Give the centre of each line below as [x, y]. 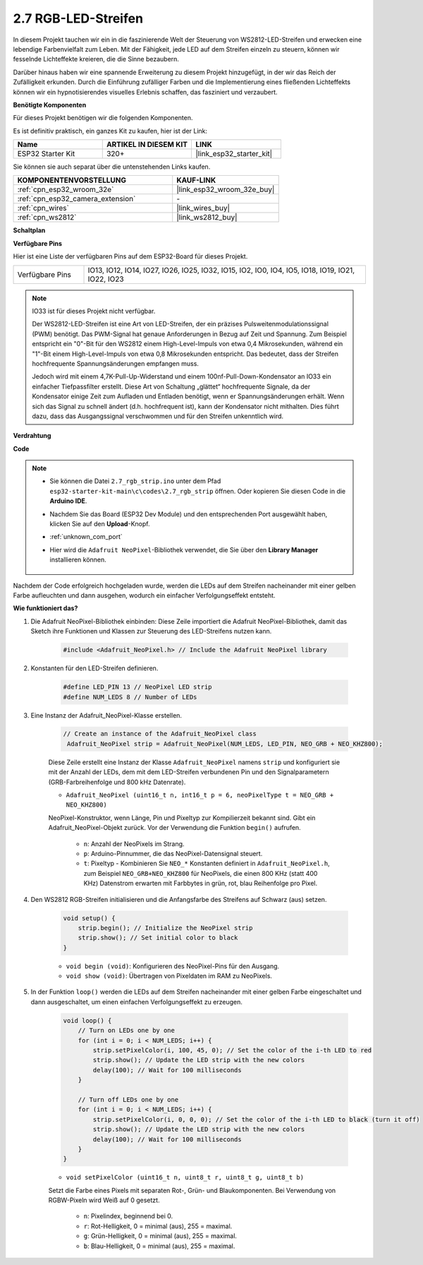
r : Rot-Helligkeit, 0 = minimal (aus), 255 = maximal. [158, 1226]
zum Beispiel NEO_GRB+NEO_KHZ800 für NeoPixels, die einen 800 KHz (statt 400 [201, 873]
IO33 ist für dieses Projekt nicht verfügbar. [94, 311]
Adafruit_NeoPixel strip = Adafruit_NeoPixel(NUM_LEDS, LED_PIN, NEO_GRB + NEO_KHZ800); [225, 744]
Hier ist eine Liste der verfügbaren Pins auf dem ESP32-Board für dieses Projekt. [130, 256]
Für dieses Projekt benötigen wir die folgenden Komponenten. [103, 118]
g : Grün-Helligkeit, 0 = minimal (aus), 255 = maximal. [160, 1236]
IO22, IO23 [106, 279]
